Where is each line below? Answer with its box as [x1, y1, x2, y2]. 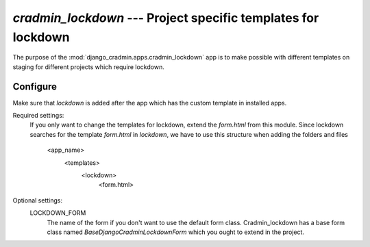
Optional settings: [12, 196, 63, 205]
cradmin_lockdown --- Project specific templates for [12, 10, 319, 25]
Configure [12, 81, 58, 92]
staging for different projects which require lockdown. [12, 62, 164, 71]
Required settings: [12, 112, 64, 120]
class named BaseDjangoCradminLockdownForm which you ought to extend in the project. [47, 228, 305, 236]
